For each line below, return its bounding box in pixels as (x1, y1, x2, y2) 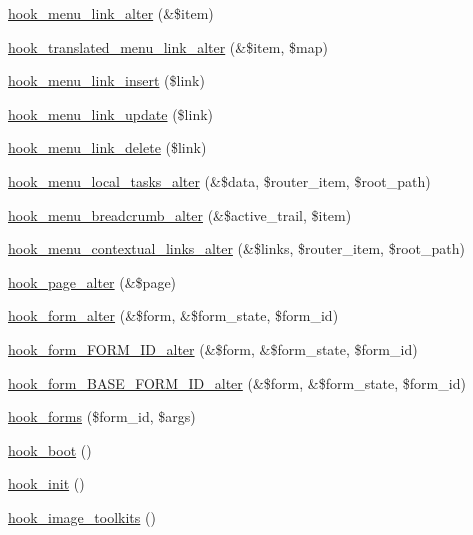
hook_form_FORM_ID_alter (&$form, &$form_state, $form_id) (8, 338, 418, 359)
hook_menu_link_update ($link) (8, 103, 214, 124)
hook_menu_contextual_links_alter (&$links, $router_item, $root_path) (8, 238, 465, 259)
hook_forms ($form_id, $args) (8, 406, 196, 427)
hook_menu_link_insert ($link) (8, 70, 205, 91)
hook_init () (8, 473, 85, 494)
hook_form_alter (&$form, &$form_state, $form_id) (8, 305, 339, 326)
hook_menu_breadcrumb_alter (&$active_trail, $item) (8, 204, 352, 225)
